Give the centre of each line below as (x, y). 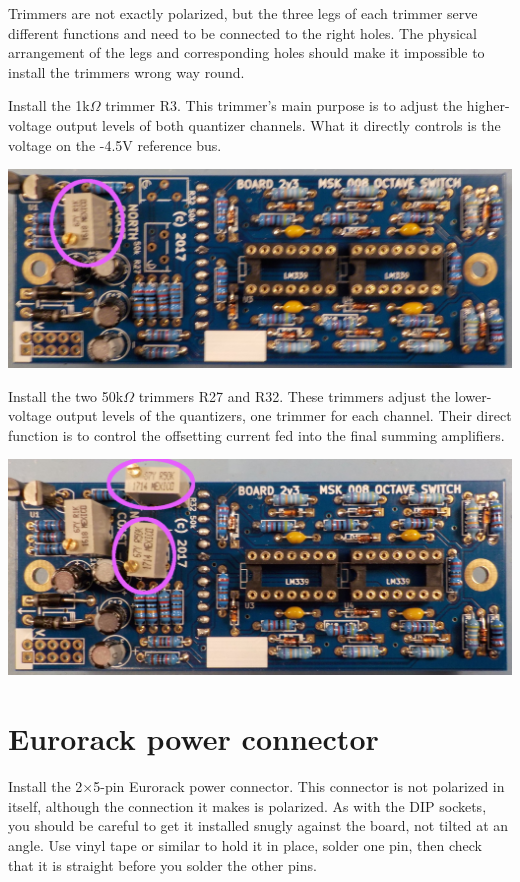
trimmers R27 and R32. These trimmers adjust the (294, 395)
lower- (473, 395)
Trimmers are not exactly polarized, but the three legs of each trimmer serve (243, 13)
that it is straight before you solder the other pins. (162, 864)
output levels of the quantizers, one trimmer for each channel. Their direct (284, 415)
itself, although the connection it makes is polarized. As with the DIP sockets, (247, 805)
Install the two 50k (66, 395)
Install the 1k (49, 105)
